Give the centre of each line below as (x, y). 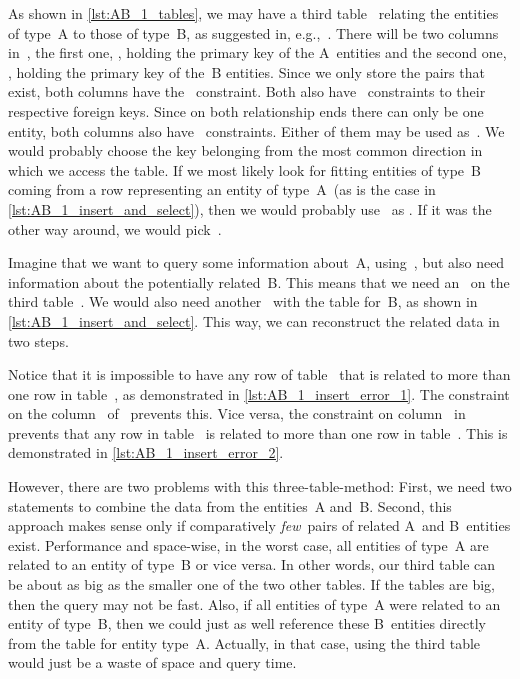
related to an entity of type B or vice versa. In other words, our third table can (252, 564)
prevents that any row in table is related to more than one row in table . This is (258, 432)
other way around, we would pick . (115, 228)
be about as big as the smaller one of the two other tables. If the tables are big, (251, 584)
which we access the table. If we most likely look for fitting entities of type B (244, 169)
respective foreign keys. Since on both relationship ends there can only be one (246, 110)
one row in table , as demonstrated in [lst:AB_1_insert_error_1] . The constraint (259, 393)
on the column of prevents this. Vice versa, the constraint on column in (237, 413)
